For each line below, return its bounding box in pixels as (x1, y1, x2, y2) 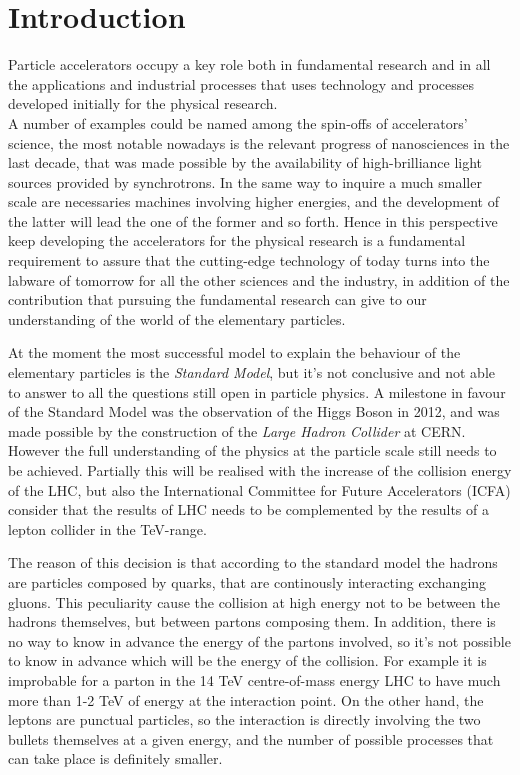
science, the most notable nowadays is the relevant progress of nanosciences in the (8, 132, 510, 153)
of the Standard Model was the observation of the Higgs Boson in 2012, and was (8, 401, 500, 422)
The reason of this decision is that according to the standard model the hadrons (8, 552, 498, 573)
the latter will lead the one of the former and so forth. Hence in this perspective (8, 210, 498, 231)
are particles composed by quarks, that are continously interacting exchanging (8, 571, 487, 592)
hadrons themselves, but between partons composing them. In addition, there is (8, 611, 496, 632)
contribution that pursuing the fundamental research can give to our (8, 289, 427, 310)
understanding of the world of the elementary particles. (8, 308, 346, 329)
